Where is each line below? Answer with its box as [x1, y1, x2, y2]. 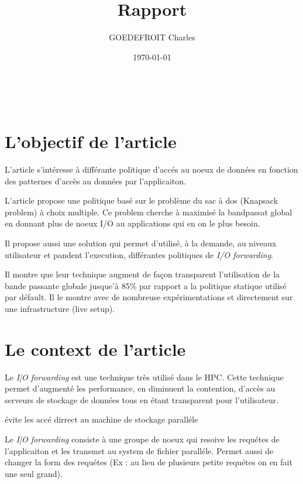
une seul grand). [5, 467, 63, 479]
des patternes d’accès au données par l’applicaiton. [5, 174, 186, 187]
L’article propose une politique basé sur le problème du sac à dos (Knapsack [5, 194, 278, 207]
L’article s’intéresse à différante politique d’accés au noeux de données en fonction [5, 163, 298, 176]
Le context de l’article [5, 337, 186, 361]
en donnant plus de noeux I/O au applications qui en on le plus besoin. [5, 217, 260, 229]
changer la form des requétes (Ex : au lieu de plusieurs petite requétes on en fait [5, 456, 292, 468]
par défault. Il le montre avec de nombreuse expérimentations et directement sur [5, 291, 293, 303]
